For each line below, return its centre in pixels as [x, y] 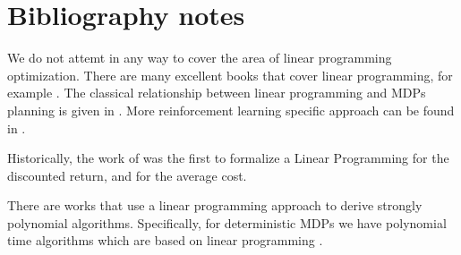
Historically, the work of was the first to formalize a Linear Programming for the [228, 158]
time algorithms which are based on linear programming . [165, 240]
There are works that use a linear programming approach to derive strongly [215, 205]
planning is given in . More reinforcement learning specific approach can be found [231, 110]
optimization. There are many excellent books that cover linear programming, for [230, 75]
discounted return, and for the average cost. [127, 175]
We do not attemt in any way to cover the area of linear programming [200, 58]
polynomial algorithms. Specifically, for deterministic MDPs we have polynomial [227, 222]
